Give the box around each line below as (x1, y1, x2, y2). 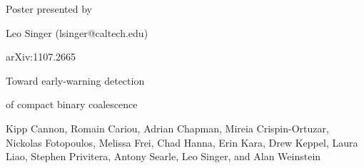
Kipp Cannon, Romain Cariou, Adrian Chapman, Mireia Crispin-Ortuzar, (6, 120, 329, 135)
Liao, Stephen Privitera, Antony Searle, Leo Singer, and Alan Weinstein (6, 149, 321, 164)
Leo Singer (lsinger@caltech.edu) (6, 25, 148, 40)
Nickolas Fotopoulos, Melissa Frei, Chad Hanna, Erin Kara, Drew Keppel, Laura (6, 135, 358, 149)
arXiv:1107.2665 (6, 49, 76, 64)
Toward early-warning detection (6, 73, 145, 88)
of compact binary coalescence (6, 97, 138, 112)
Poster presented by (6, 1, 92, 16)
